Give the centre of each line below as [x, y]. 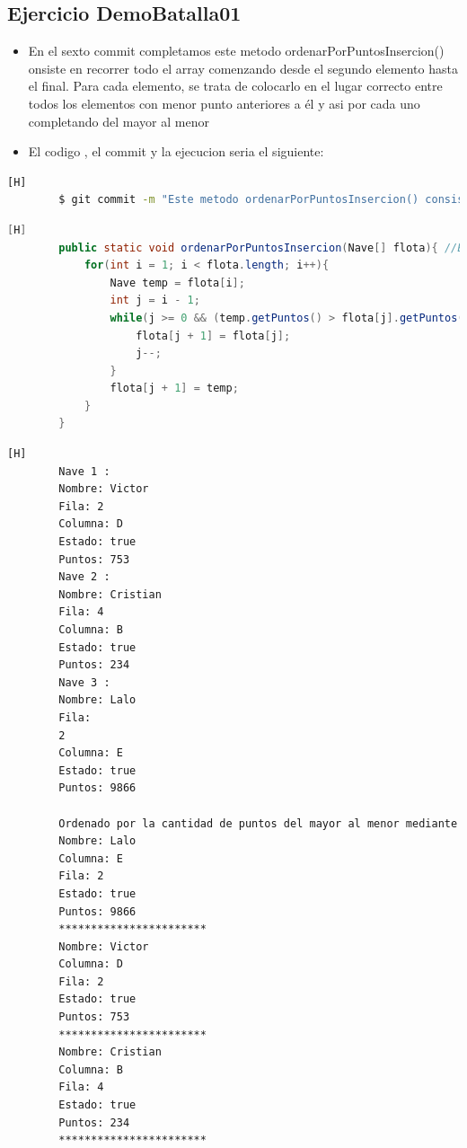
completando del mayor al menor [119, 121]
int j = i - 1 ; [155, 300]
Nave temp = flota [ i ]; [177, 283]
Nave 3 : [84, 682]
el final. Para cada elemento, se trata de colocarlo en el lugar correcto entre [235, 86]
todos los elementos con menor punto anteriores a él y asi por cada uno [224, 103]
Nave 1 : [84, 471]
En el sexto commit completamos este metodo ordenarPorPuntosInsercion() [236, 51]
